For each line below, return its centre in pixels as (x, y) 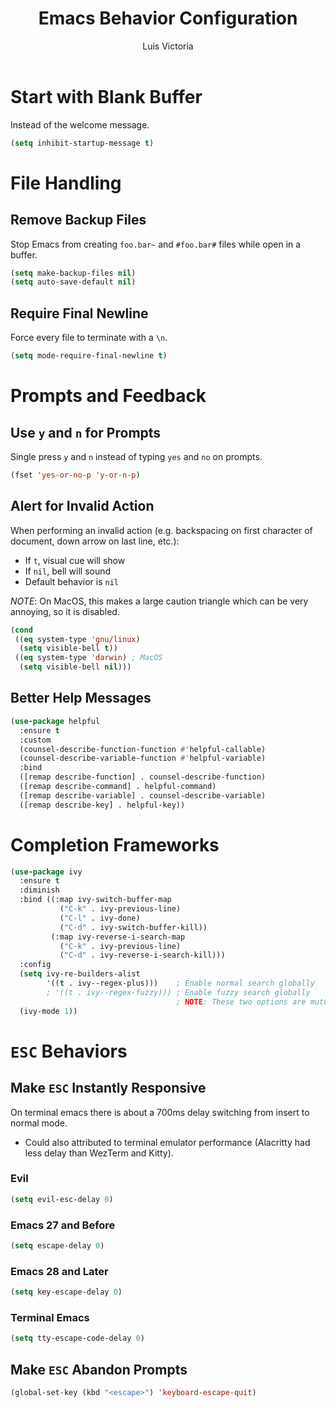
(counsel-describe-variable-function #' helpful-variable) (143, 758)
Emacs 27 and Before (63, 1225)
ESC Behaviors (69, 1051)
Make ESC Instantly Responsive (108, 1088)
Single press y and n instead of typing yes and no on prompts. (136, 456)
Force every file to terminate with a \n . (89, 338)
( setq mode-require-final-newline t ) (89, 356)
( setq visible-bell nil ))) (75, 667)
